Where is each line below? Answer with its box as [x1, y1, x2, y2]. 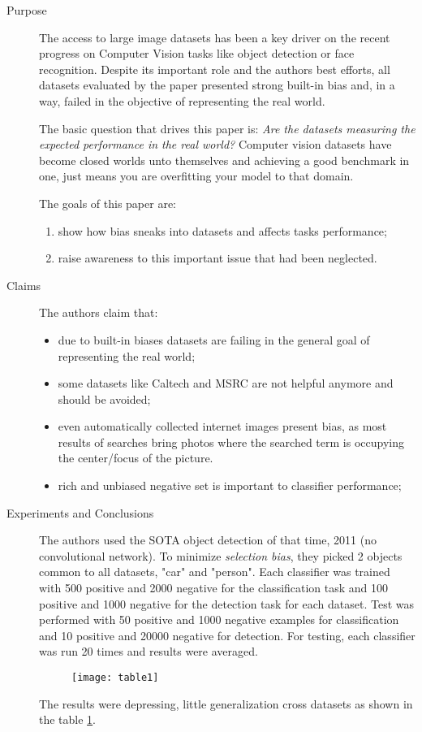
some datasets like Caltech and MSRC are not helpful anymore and [58, 375, 394, 392]
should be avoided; [58, 390, 151, 407]
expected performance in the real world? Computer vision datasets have [39, 136, 392, 153]
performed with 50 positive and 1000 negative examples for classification [39, 611, 399, 628]
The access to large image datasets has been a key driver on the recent [39, 28, 390, 45]
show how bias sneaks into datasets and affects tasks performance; [58, 222, 387, 239]
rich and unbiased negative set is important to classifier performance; [58, 477, 402, 494]
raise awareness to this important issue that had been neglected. [58, 249, 377, 266]
